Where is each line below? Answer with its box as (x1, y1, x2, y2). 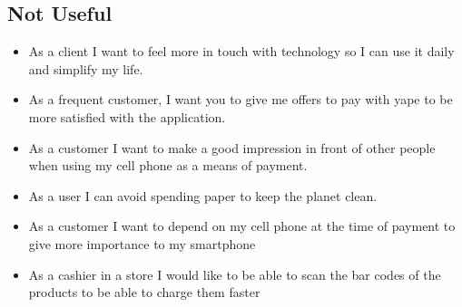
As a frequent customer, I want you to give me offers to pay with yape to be (28, 90, 453, 109)
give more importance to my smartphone (28, 234, 256, 253)
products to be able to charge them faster (28, 283, 260, 302)
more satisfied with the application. (28, 107, 226, 126)
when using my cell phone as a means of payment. (28, 156, 308, 175)
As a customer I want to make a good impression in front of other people (28, 138, 436, 157)
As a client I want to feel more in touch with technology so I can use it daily (28, 42, 455, 61)
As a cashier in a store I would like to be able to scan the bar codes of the (28, 264, 441, 283)
